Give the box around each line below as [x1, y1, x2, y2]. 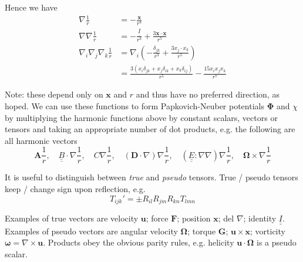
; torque [187, 224, 216, 237]
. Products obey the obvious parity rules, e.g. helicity [43, 236, 234, 248]
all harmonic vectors [5, 134, 78, 146]
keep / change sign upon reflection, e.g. [5, 183, 146, 195]
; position [177, 212, 211, 224]
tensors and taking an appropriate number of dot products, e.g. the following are [5, 123, 295, 135]
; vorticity [250, 224, 285, 237]
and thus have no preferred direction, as [136, 88, 280, 100]
